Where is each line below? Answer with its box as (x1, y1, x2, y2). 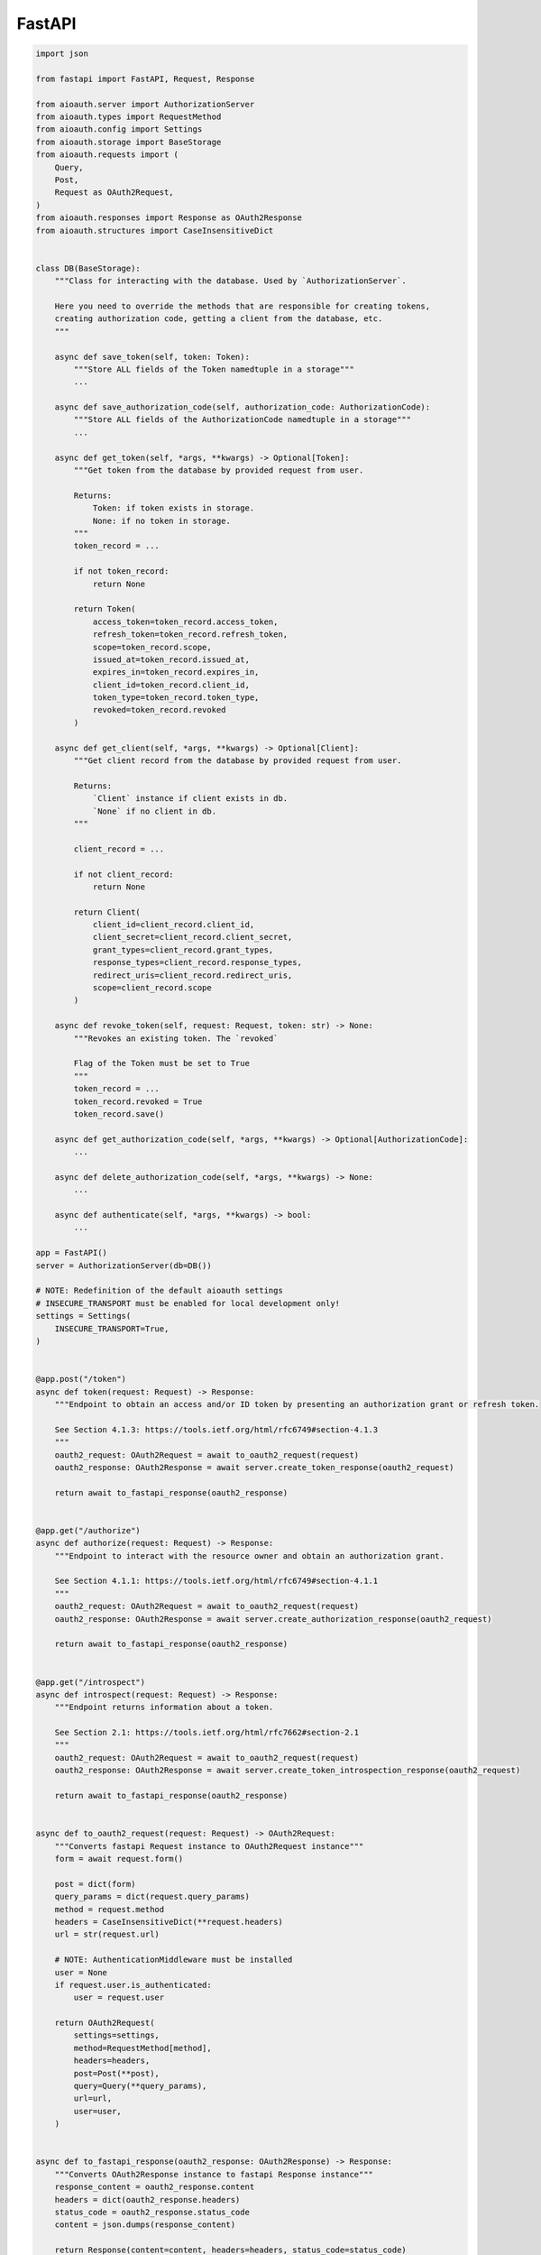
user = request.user (73, 1993, 165, 2002)
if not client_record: (73, 869, 175, 879)
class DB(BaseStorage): (35, 262, 142, 273)
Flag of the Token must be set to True (73, 1058, 250, 1069)
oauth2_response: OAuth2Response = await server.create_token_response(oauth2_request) (54, 1462, 454, 1472)
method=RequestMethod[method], (73, 2043, 212, 2053)
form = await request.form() (54, 1854, 184, 1864)
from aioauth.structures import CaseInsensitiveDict (35, 225, 274, 235)
